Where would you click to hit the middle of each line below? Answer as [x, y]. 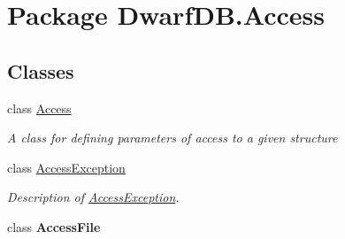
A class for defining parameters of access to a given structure [172, 138]
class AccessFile [54, 226]
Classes [41, 70]
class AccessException [66, 167]
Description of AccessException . [93, 197]
